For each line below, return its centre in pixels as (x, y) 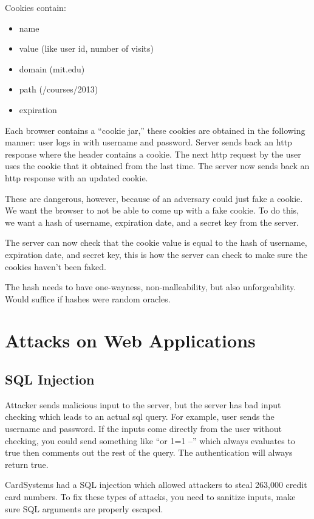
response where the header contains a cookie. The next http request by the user (153, 154)
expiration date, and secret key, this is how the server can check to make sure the (156, 254)
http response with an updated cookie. (77, 177)
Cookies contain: (36, 7)
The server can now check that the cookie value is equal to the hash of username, (156, 242)
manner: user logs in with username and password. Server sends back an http (148, 142)
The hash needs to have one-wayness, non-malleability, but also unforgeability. (151, 287)
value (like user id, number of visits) (86, 48)
